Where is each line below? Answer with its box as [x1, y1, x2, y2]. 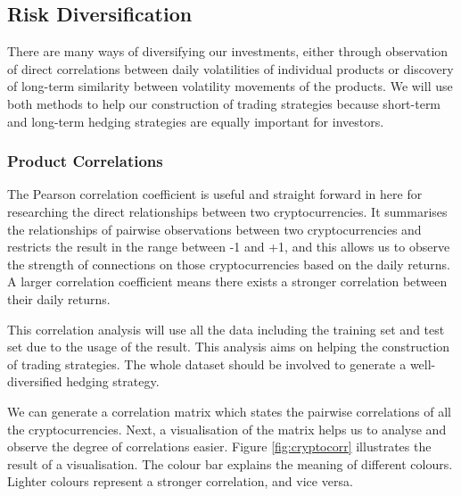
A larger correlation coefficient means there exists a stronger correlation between [7, 272, 448, 291]
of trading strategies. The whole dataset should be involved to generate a [7, 354, 407, 373]
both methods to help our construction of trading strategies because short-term [7, 94, 441, 112]
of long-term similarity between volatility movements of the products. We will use [7, 77, 453, 95]
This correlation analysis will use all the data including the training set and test [7, 319, 445, 338]
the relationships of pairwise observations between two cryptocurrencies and [7, 219, 422, 238]
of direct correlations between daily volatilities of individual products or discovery [7, 59, 454, 78]
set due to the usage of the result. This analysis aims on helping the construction [7, 337, 450, 356]
